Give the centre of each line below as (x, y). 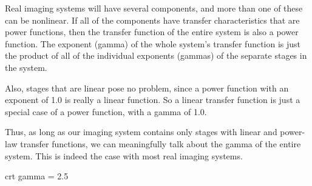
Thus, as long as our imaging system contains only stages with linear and (141, 132)
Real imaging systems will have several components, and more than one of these (154, 8)
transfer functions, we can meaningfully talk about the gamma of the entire (161, 143)
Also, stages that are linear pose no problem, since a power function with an (147, 88)
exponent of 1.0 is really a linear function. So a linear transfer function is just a (153, 100)
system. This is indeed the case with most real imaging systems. (124, 155)
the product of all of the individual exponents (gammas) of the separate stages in (156, 55)
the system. (26, 67)
